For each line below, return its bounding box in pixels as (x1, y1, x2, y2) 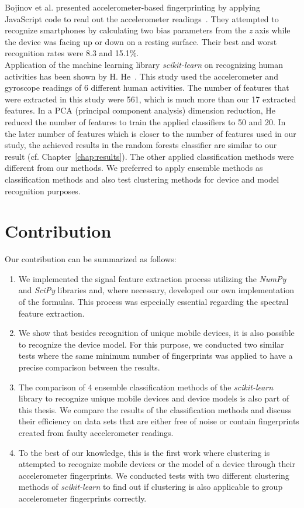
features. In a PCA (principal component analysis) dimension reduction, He (5, 104, 276, 116)
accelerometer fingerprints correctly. (18, 492, 147, 504)
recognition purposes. (5, 184, 81, 197)
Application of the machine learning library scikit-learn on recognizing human (5, 58, 284, 70)
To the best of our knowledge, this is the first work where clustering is (18, 446, 270, 458)
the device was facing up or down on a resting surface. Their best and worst (5, 35, 277, 47)
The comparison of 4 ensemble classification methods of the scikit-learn (18, 380, 274, 393)
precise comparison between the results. (18, 361, 160, 373)
